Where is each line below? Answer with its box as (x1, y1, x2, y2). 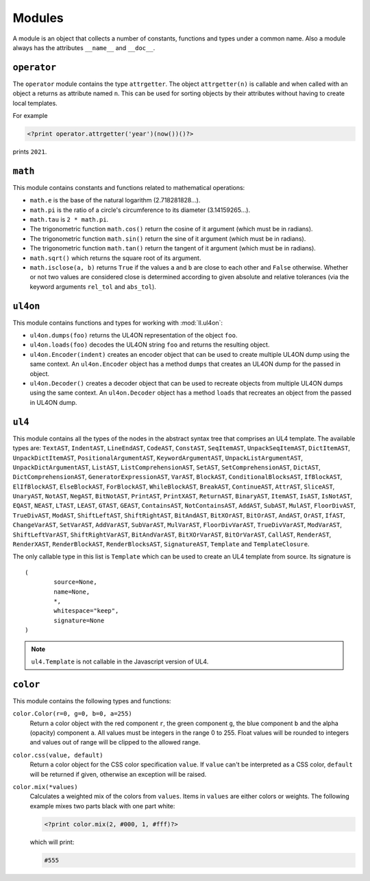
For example (12, 112, 48, 120)
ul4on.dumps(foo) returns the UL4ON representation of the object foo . (29, 331, 238, 340)
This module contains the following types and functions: (12, 696, 171, 705)
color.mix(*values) (12, 783, 78, 790)
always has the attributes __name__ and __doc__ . (12, 43, 156, 51)
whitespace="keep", (53, 607, 119, 615)
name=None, (53, 587, 90, 596)
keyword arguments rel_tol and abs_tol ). (29, 282, 157, 291)
